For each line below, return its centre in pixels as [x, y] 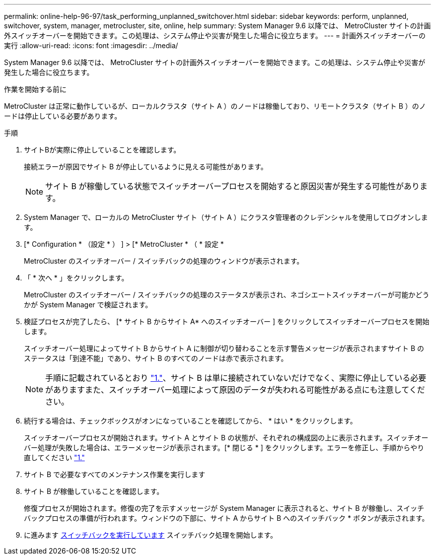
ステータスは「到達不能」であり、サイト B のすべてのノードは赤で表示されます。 [156, 358]
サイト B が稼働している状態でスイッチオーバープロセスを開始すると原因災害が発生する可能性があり [232, 186]
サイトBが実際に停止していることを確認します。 [102, 150]
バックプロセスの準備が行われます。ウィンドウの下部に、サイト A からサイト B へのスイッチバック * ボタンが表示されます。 [226, 518]
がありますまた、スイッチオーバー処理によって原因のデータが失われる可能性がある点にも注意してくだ [235, 390]
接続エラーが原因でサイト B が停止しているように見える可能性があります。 [146, 167]
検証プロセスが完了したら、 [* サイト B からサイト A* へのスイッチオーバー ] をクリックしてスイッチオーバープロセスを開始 [227, 321]
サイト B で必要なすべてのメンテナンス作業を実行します [115, 474]
